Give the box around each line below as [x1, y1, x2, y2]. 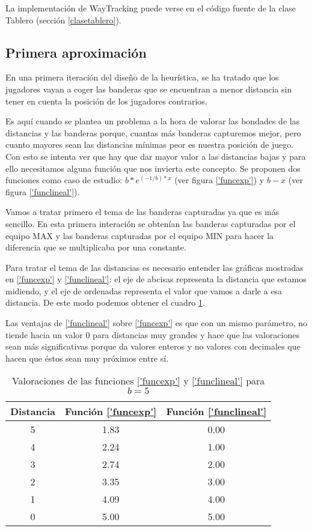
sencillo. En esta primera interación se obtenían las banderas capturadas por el [5, 217, 296, 229]
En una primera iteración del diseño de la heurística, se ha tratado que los [5, 71, 279, 83]
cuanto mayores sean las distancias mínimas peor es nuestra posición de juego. [5, 138, 294, 151]
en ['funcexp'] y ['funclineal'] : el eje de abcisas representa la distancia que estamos [5, 273, 307, 285]
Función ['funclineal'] [166, 404, 267, 419]
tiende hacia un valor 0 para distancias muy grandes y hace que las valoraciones [5, 328, 299, 341]
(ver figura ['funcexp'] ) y [174, 174, 265, 186]
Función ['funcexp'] [65, 404, 157, 419]
